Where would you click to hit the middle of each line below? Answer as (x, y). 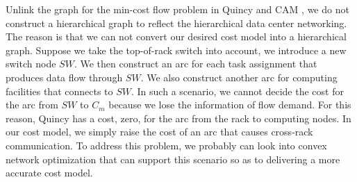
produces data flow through (64, 77)
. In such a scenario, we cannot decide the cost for (238, 91)
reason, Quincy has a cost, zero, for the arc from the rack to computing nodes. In (178, 118)
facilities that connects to (59, 91)
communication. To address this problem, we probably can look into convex (166, 145)
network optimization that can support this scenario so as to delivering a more (173, 159)
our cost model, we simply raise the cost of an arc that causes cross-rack (159, 132)
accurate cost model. (49, 173)
